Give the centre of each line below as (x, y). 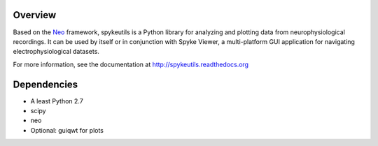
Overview (35, 15)
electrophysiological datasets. (56, 52)
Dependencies (45, 84)
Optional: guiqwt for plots (67, 130)
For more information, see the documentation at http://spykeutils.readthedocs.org (131, 64)
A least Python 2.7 (57, 101)
